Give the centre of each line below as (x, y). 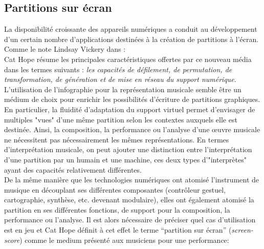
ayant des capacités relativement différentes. (73, 169)
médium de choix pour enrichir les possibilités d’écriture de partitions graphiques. (132, 99)
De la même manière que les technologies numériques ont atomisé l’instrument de (132, 180)
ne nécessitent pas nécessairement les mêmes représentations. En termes (117, 139)
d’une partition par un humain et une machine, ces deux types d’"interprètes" (126, 159)
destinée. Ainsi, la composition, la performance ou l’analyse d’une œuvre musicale (132, 129)
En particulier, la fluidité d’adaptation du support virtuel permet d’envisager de (130, 109)
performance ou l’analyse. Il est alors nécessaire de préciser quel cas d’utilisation (130, 220)
